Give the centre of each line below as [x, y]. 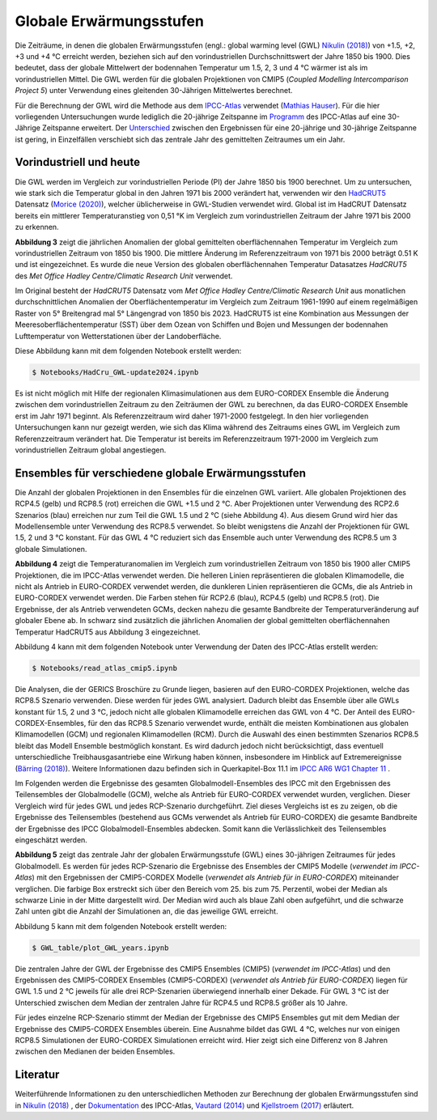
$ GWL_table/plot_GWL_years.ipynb [100, 948]
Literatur [37, 1075]
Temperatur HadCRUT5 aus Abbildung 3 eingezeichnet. [108, 632]
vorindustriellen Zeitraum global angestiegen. [91, 450]
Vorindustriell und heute [78, 162]
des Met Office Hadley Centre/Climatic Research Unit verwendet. [124, 276]
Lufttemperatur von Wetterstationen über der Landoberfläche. [118, 336]
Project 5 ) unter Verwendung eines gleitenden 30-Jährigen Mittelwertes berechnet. [154, 91]
